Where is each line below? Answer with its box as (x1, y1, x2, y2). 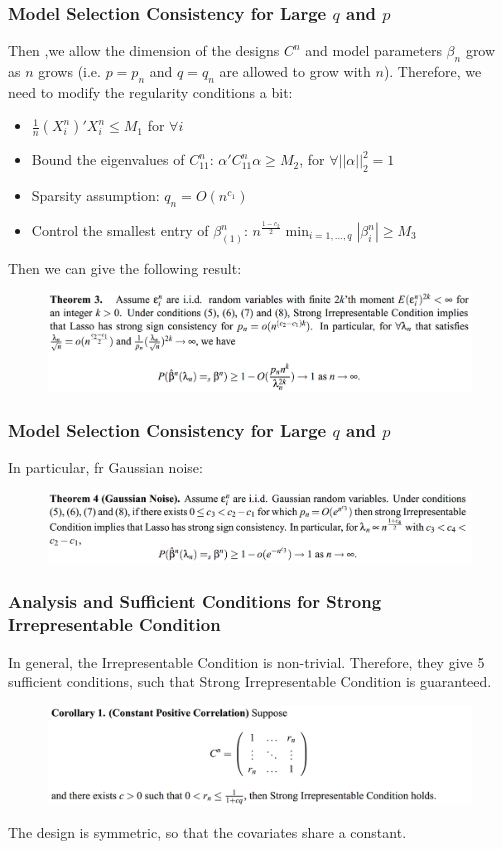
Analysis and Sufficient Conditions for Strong (8, 589, 382, 614)
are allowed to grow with (219, 61, 371, 82)
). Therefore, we (383, 61, 482, 82)
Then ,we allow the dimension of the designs (8, 40, 280, 61)
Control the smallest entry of (31, 220, 209, 240)
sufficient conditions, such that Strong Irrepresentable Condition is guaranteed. (8, 671, 492, 692)
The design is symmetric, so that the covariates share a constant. (8, 822, 407, 843)
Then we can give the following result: (8, 257, 242, 278)
